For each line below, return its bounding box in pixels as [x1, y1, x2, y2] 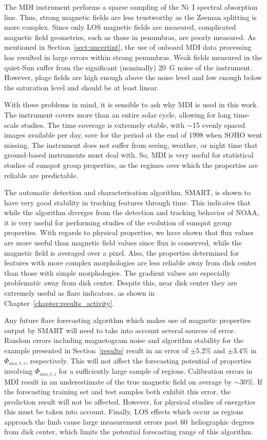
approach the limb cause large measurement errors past [4, 416, 178, 427]
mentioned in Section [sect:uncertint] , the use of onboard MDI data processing [4, 42, 252, 52]
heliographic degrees [191, 416, 255, 427]
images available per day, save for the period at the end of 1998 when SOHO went [4, 129, 262, 140]
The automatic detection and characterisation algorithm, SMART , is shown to [4, 187, 251, 198]
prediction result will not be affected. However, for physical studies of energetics [4, 396, 256, 407]
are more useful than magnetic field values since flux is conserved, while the [4, 237, 242, 248]
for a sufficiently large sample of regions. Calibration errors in [59, 366, 253, 376]
